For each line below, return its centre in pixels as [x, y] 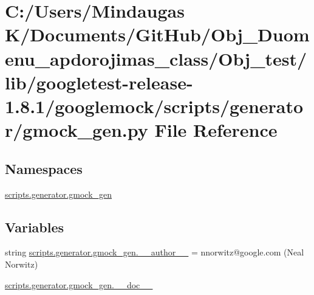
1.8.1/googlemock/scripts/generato [154, 106]
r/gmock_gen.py [77, 130]
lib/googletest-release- [99, 82]
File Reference [216, 130]
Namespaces [44, 168]
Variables [35, 227]
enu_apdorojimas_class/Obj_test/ [156, 58]
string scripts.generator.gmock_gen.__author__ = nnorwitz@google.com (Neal [155, 252]
